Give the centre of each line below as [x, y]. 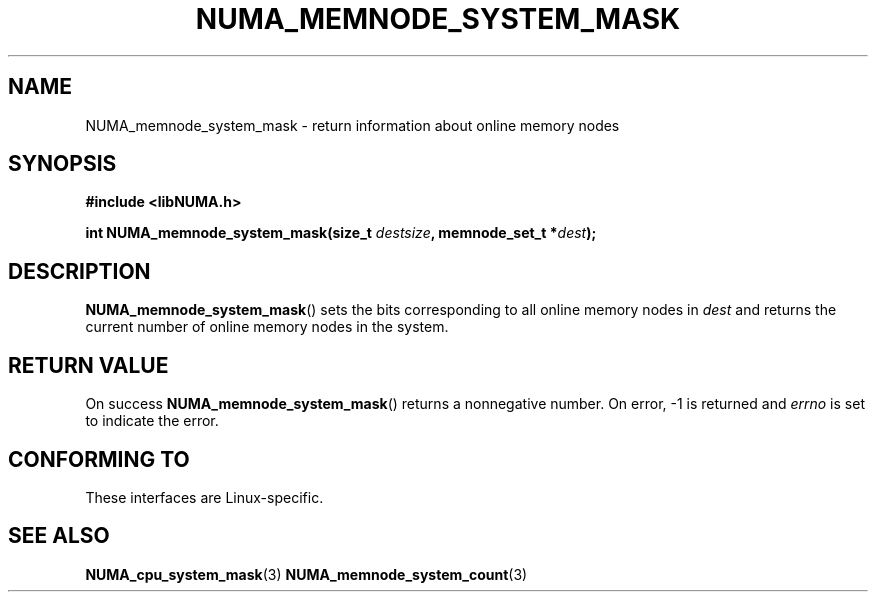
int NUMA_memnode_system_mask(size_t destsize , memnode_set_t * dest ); [341, 233]
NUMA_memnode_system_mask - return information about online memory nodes [352, 125]
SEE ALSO [59, 536]
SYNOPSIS [62, 164]
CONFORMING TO [99, 459]
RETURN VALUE [88, 365]
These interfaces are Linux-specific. [204, 497]
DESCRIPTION [79, 271]
